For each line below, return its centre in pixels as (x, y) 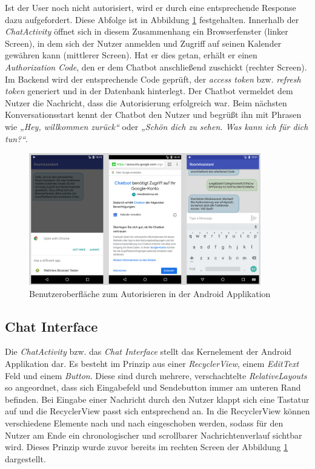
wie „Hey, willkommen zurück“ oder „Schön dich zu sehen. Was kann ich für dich (157, 126)
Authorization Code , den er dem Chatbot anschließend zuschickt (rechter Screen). (156, 67)
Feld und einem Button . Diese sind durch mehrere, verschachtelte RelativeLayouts (156, 375)
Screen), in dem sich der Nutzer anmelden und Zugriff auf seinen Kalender (143, 43)
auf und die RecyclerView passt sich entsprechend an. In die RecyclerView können (157, 411)
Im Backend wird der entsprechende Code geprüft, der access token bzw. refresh (153, 79)
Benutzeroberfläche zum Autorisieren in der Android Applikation (150, 293)
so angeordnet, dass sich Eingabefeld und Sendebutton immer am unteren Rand (153, 387)
